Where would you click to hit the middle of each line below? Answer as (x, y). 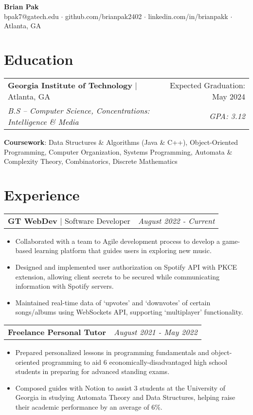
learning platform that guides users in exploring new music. (123, 250)
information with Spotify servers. (64, 286)
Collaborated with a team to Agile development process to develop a (117, 241)
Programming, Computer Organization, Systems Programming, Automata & (118, 151)
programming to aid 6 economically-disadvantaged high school (134, 362)
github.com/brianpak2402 (104, 16)
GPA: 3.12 (227, 116)
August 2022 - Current (176, 220)
